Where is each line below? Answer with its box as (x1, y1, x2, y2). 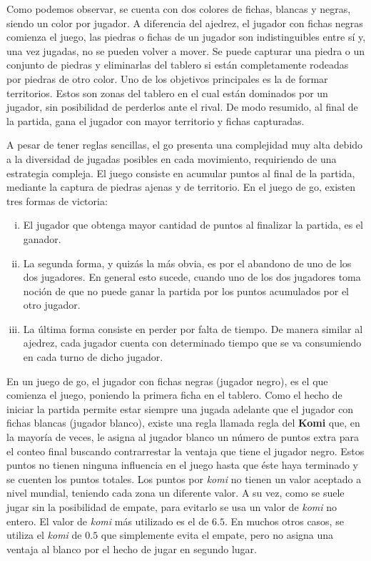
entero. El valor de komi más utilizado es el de (6, 513, 209, 528)
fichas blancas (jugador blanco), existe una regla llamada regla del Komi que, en (6, 415, 360, 430)
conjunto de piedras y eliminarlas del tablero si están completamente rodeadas (6, 57, 349, 72)
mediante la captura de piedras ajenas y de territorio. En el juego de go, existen (6, 179, 356, 194)
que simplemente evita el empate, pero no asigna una (101, 527, 334, 542)
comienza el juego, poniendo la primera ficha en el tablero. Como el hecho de (6, 387, 342, 402)
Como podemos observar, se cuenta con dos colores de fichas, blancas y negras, (6, 1, 351, 16)
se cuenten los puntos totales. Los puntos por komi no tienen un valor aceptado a (6, 471, 362, 486)
